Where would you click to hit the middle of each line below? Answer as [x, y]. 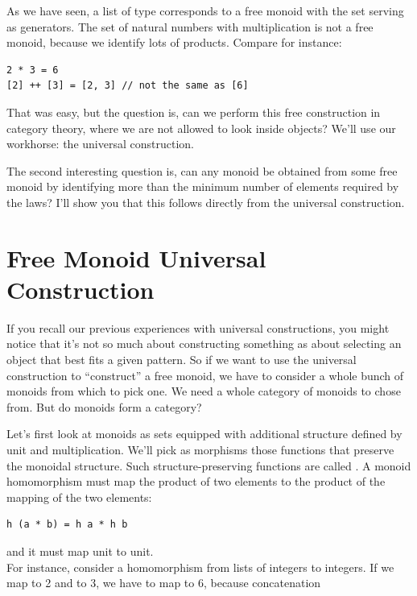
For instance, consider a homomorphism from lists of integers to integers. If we [200, 567]
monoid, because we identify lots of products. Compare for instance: [174, 42]
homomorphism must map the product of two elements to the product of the [196, 481]
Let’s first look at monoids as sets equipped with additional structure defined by [204, 434]
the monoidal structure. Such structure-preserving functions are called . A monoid [209, 465]
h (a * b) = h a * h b [67, 525]
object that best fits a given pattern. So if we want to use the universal [182, 360]
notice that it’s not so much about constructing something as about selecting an [204, 344]
